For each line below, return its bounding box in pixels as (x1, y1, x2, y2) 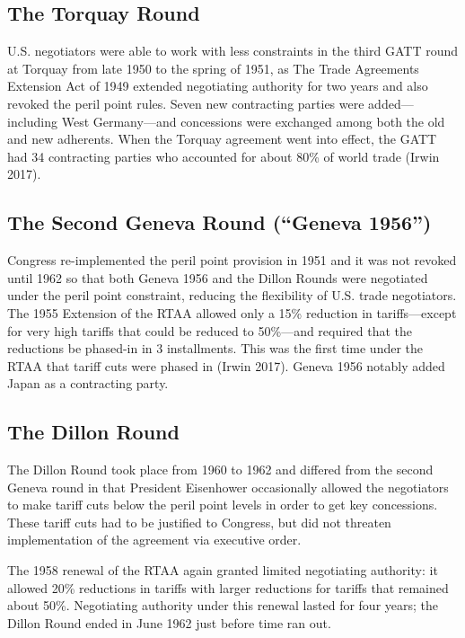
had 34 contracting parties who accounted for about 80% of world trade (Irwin (7, 146, 440, 165)
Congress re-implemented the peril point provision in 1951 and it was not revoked (7, 251, 457, 270)
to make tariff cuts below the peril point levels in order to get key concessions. (7, 495, 438, 514)
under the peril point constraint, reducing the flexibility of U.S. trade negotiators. (7, 286, 457, 305)
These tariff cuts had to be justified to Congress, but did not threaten (7, 512, 391, 531)
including (7, 111, 58, 130)
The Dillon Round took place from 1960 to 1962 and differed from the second (7, 460, 434, 479)
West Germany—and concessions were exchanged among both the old (61, 111, 445, 130)
